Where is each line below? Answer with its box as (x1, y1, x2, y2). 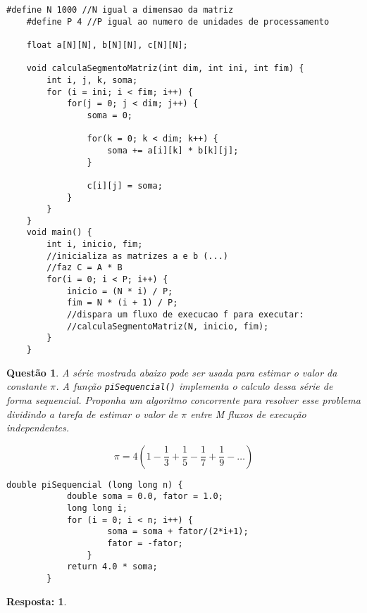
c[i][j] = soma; (87, 180, 163, 191)
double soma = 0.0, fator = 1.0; (66, 491, 223, 502)
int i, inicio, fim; (46, 239, 143, 250)
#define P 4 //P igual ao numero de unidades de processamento (26, 16, 330, 27)
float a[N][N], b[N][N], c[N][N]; (26, 39, 188, 50)
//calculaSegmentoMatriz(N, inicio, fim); (66, 321, 269, 331)
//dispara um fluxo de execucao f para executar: (66, 310, 304, 320)
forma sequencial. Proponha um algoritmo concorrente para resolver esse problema (6, 392, 361, 407)
